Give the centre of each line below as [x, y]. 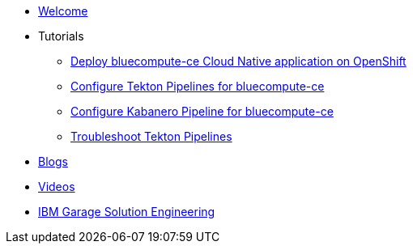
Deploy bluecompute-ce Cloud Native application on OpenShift [238, 61]
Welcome [63, 11]
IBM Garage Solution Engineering [127, 212]
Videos [57, 186]
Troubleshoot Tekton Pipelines [151, 136]
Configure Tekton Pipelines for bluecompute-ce [198, 86]
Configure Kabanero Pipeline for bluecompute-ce [202, 111]
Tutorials [61, 36]
